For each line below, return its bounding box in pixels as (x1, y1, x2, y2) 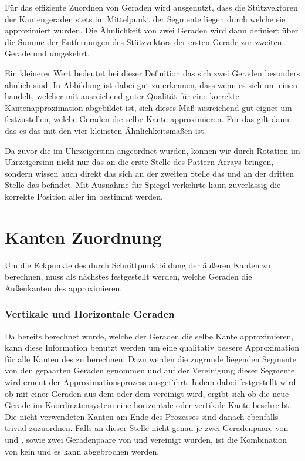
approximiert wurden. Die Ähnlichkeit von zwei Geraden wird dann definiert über (5, 24, 299, 36)
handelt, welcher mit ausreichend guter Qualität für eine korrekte (5, 90, 239, 102)
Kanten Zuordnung (5, 224, 162, 248)
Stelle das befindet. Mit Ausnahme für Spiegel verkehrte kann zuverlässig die (5, 179, 281, 191)
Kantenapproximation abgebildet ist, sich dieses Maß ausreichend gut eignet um (5, 101, 292, 113)
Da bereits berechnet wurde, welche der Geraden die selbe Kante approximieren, (5, 329, 294, 342)
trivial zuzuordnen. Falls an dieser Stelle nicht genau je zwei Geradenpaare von (5, 422, 289, 434)
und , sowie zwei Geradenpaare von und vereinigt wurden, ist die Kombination (5, 433, 287, 445)
